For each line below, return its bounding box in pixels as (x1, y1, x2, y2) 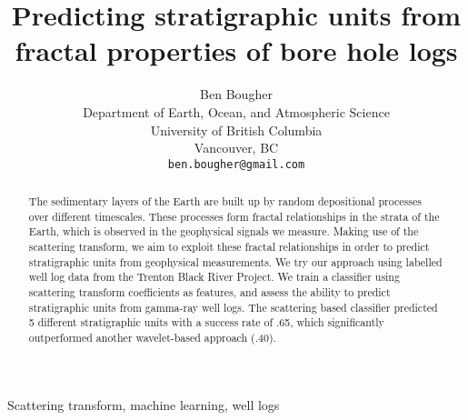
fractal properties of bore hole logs (15, 32, 458, 69)
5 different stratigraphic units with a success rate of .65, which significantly (28, 315, 384, 330)
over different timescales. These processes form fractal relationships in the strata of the (28, 208, 440, 224)
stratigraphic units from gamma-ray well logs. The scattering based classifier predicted (28, 299, 438, 315)
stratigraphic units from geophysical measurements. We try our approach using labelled (28, 254, 443, 269)
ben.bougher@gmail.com (167, 157, 305, 171)
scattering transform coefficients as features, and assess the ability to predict (28, 285, 391, 300)
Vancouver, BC (194, 138, 279, 157)
